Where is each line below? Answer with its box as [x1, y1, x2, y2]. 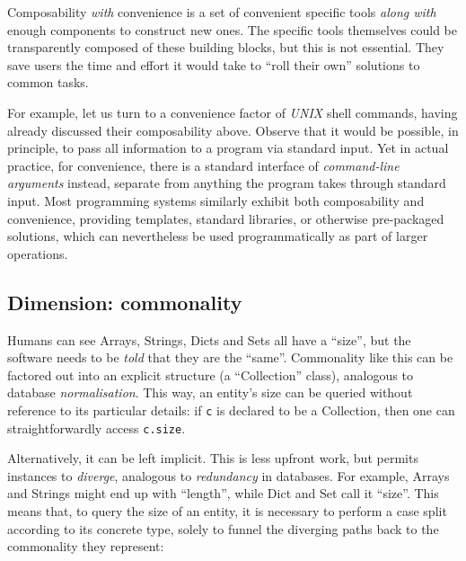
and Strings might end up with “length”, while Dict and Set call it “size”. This [7, 484, 439, 503]
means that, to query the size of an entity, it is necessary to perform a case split [7, 501, 447, 520]
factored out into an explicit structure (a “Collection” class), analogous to [7, 365, 413, 384]
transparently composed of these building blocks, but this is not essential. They [7, 38, 444, 57]
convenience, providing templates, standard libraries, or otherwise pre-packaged [7, 209, 444, 227]
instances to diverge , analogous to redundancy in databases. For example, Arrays [7, 466, 450, 485]
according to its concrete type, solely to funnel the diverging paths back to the [7, 519, 439, 538]
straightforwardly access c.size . [7, 418, 186, 437]
